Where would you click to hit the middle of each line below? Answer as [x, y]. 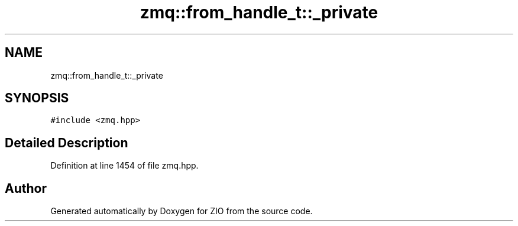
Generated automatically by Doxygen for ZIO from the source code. [182, 211]
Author [26, 188]
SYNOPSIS [37, 98]
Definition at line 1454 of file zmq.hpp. [124, 166]
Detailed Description [67, 143]
